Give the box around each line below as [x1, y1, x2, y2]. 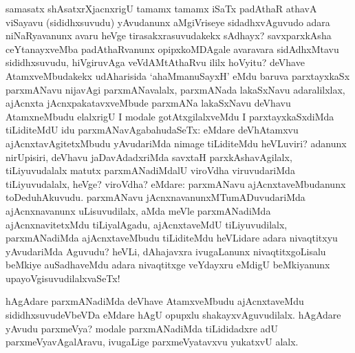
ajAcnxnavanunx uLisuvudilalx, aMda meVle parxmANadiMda [6, 203, 271, 217]
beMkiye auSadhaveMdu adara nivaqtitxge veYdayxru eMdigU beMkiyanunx [6, 257, 330, 272]
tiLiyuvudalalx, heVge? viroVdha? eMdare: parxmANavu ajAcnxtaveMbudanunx [6, 176, 346, 191]
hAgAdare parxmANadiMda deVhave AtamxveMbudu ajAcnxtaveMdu [6, 294, 304, 308]
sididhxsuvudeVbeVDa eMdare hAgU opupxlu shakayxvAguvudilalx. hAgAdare [6, 308, 341, 322]
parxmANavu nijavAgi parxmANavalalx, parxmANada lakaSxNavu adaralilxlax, [6, 82, 345, 96]
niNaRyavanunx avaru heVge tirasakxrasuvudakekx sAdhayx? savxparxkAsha [6, 28, 332, 43]
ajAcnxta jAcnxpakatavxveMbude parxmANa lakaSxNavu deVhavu [6, 96, 291, 110]
